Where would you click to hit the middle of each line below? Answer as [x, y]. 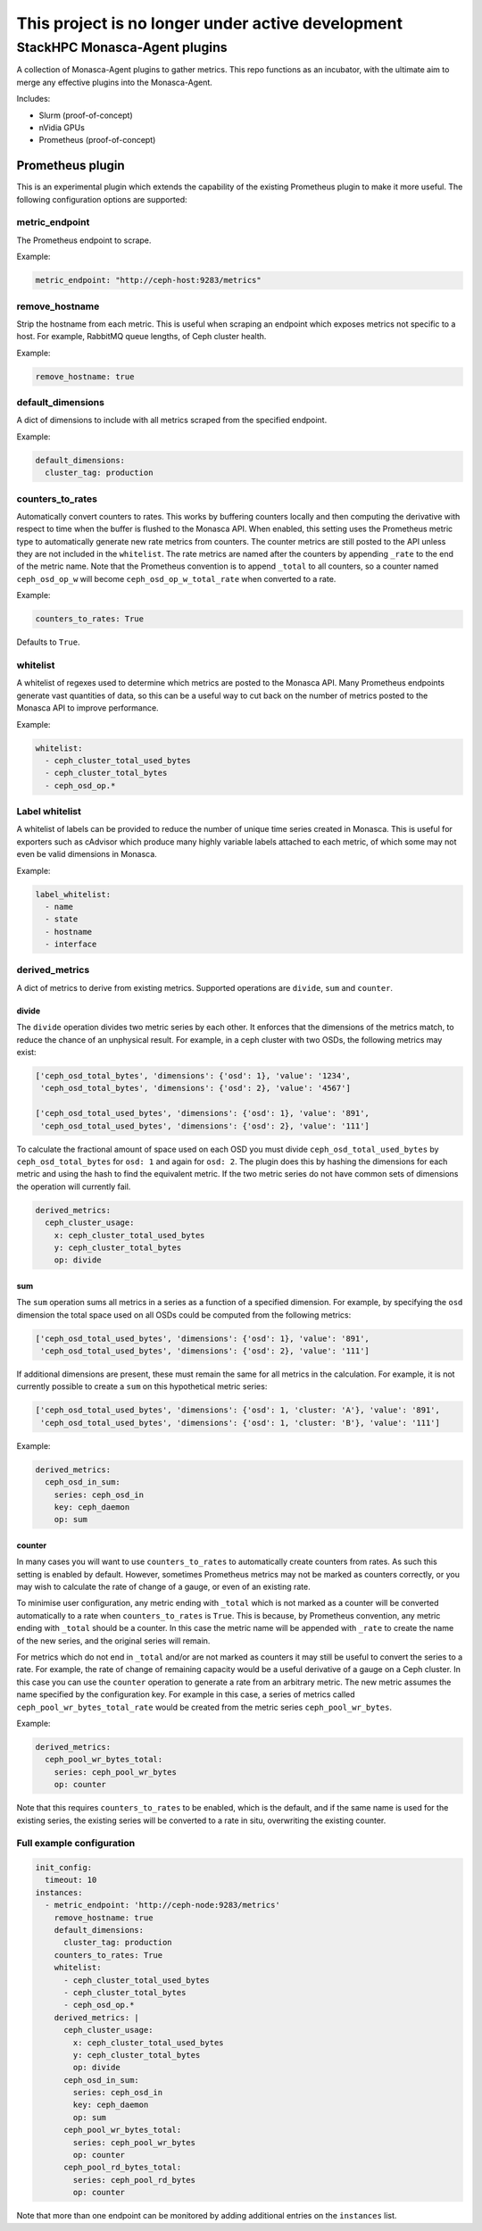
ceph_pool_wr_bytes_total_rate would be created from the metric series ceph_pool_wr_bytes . [204, 1707]
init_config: [64, 1868]
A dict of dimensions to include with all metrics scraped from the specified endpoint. [172, 420]
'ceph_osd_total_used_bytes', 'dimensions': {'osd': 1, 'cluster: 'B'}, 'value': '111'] [241, 1423]
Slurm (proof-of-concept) [86, 115]
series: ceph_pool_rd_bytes [134, 2180]
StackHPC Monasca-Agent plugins [122, 47]
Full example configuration [76, 1844]
